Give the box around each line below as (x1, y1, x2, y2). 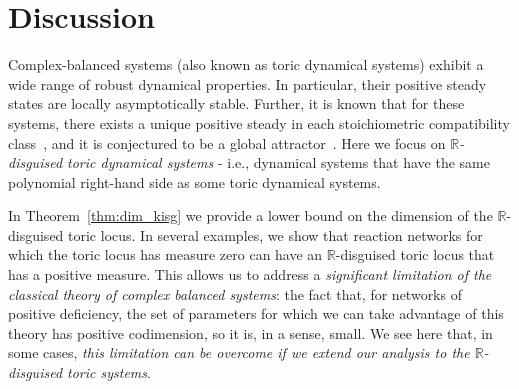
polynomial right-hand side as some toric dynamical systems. (8, 171, 381, 192)
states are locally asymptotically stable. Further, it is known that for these (8, 93, 465, 114)
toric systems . (67, 362, 151, 383)
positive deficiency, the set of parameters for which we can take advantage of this (8, 303, 504, 324)
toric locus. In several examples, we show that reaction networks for (68, 224, 483, 245)
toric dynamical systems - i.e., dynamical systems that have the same (67, 152, 491, 173)
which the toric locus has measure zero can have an (8, 244, 323, 265)
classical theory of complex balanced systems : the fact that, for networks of (8, 283, 462, 304)
